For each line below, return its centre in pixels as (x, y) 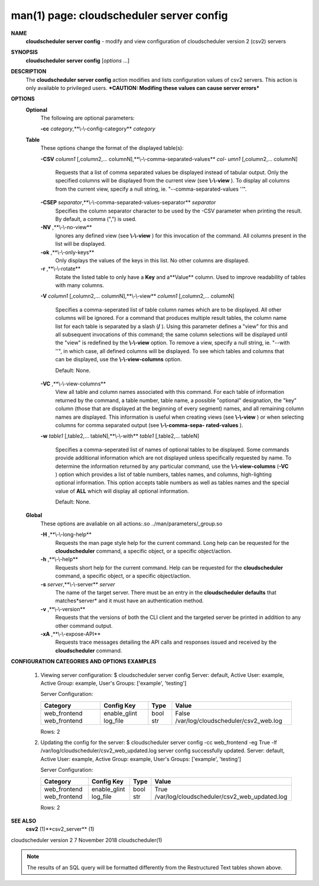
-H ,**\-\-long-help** (66, 535)
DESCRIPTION (29, 72)
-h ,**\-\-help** (59, 559)
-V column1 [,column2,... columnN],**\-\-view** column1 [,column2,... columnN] (137, 296)
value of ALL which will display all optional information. (122, 491)
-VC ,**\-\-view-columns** (73, 384)
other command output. (84, 625)
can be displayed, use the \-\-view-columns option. (119, 359)
